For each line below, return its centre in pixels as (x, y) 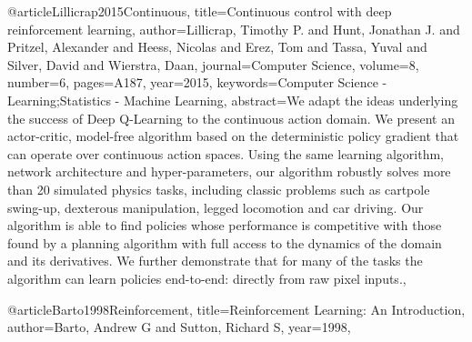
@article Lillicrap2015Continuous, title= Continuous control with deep (200, 11)
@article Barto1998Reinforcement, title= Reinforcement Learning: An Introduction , (236, 309)
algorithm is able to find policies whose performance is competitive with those (225, 225)
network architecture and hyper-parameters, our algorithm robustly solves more (229, 171)
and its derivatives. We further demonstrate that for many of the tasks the (215, 261)
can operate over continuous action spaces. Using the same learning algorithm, (226, 153)
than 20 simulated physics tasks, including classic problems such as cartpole (219, 189)
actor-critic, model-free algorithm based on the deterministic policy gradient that (233, 136)
